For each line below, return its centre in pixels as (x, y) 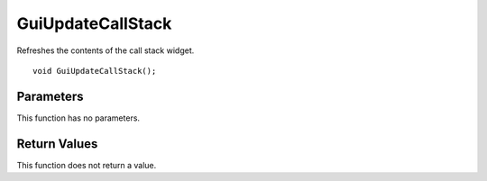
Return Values (57, 144)
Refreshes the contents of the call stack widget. (106, 50)
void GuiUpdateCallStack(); (95, 71)
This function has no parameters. (78, 118)
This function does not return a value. (87, 165)
